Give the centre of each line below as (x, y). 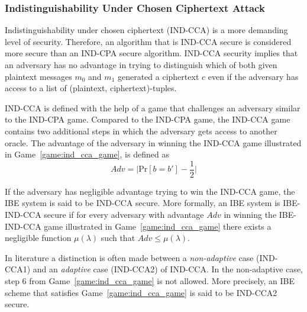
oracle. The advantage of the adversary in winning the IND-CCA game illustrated (153, 142)
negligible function (38, 238)
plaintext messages (38, 76)
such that (118, 238)
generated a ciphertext (158, 76)
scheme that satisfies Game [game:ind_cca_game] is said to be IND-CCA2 (141, 292)
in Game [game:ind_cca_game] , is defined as (87, 154)
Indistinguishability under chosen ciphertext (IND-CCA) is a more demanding (146, 30)
